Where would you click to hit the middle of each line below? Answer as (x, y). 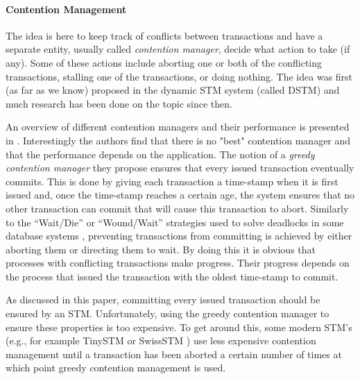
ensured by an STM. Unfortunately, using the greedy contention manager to (168, 313)
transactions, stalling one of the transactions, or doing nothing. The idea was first (179, 76)
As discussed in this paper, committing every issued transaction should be (163, 300)
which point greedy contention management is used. (116, 368)
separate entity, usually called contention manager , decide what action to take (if (178, 49)
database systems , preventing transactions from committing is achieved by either (179, 236)
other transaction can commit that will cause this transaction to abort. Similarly (177, 208)
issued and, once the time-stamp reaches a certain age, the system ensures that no (180, 195)
